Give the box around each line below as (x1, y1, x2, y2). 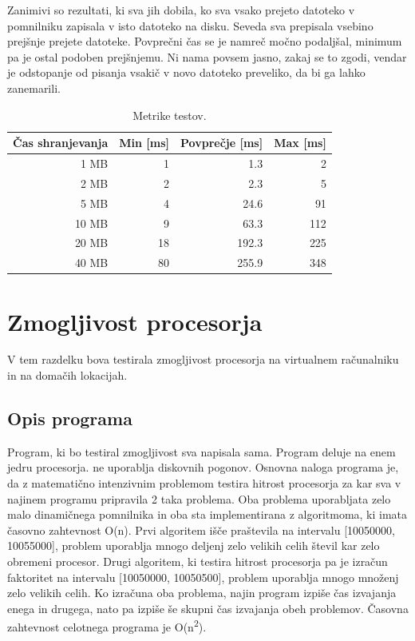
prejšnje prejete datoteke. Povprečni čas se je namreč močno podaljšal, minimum (7, 33, 402, 50)
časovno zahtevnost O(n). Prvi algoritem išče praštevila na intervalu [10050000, (7, 521, 395, 538)
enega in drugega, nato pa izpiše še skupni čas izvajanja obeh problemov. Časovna (7, 599, 409, 616)
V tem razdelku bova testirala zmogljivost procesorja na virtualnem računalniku (7, 351, 399, 368)
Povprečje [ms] (180, 134, 263, 151)
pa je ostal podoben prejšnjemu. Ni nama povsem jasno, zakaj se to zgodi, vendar (7, 48, 407, 65)
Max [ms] (274, 134, 326, 151)
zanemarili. (7, 79, 61, 96)
